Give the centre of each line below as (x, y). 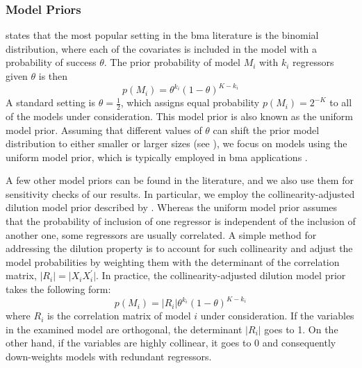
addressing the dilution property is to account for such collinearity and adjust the (179, 248)
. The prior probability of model (172, 62)
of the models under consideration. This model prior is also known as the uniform (180, 116)
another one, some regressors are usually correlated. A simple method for (161, 234)
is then (53, 76)
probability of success (51, 62)
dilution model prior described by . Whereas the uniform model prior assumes (172, 207)
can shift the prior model (266, 129)
